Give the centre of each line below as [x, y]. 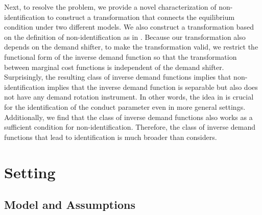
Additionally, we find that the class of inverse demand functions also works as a [128, 117]
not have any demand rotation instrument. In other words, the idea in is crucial [129, 97]
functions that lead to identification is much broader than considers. [111, 137]
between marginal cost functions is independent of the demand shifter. [114, 67]
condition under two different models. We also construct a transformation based [129, 27]
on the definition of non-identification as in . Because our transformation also [125, 37]
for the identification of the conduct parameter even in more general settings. [125, 106]
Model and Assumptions [70, 205]
